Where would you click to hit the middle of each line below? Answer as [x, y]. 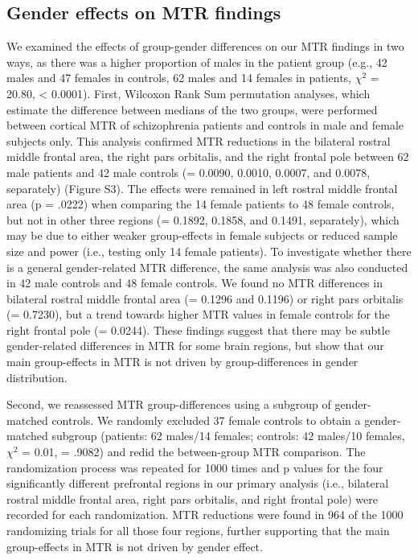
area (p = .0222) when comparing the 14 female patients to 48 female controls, [201, 204]
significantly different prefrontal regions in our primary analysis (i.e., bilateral [198, 483]
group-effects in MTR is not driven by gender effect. [135, 546]
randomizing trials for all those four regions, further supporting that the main [198, 531]
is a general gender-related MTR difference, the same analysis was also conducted [207, 267]
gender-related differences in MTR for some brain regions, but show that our [195, 346]
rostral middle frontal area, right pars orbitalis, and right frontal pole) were [192, 498]
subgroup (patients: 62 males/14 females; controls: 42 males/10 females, [228, 436]
